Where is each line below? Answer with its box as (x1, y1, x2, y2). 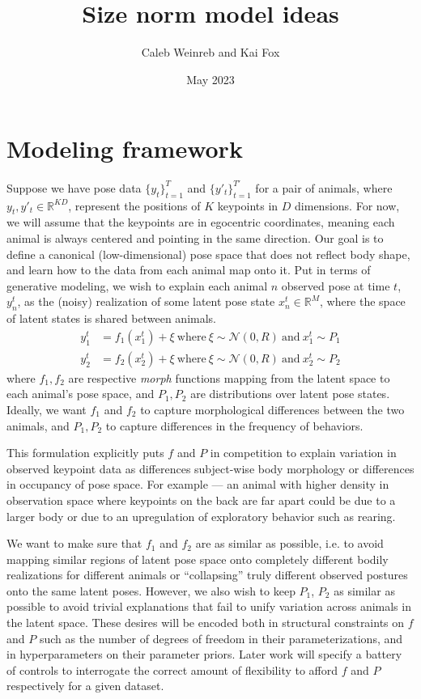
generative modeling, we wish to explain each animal (6, 277, 268, 294)
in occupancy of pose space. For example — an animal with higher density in (6, 476, 389, 493)
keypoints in (217, 197, 279, 214)
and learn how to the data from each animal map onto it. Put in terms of (6, 261, 371, 278)
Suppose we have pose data (6, 179, 142, 196)
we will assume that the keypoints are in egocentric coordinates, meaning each (6, 214, 395, 231)
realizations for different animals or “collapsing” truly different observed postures (6, 566, 408, 583)
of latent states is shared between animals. (6, 310, 216, 327)
